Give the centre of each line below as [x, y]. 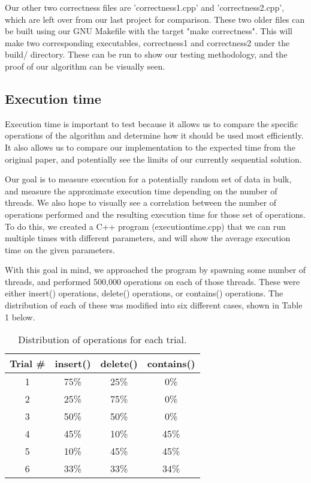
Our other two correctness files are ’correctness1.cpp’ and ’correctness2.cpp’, [144, 7]
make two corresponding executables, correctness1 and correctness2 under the [147, 42]
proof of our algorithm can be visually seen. [85, 66]
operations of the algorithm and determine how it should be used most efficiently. [154, 135]
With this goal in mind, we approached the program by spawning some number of [155, 270]
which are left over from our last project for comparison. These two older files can [155, 19]
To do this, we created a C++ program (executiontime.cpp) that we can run [145, 226]
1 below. [20, 316]
